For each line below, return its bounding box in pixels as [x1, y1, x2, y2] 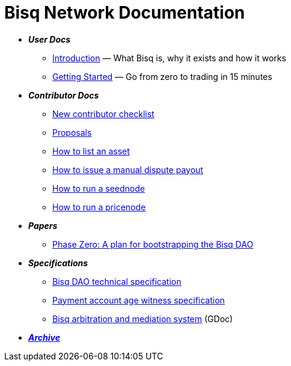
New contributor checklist [52, 108, 155, 119]
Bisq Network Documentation [4, 2, 245, 23]
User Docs [28, 34, 71, 44]
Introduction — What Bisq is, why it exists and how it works [52, 52, 286, 63]
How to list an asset [52, 145, 130, 156]
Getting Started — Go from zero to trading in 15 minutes [52, 71, 272, 82]
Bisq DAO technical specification [52, 276, 182, 287]
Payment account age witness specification [52, 294, 225, 305]
